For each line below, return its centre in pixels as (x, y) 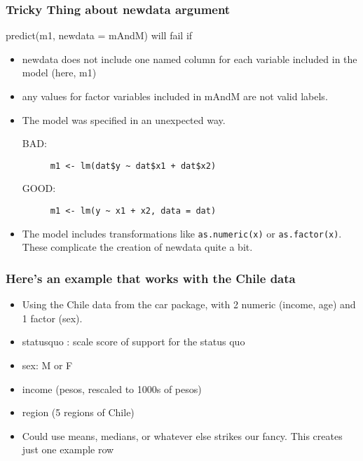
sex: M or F (47, 365)
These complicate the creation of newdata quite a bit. (137, 247)
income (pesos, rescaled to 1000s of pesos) (112, 388)
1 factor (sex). (52, 318)
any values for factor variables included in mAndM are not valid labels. (175, 96)
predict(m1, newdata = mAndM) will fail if (99, 35)
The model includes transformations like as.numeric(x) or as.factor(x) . (182, 233)
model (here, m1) (59, 73)
